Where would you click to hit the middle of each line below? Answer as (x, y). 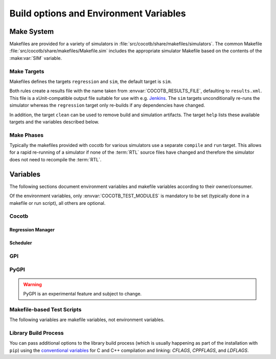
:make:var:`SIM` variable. (36, 58)
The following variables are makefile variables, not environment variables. (87, 320)
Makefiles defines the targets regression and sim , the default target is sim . (91, 81)
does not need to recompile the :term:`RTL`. (55, 159)
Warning (32, 284)
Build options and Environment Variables (98, 13)
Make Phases (26, 135)
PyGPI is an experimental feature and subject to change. (83, 294)
